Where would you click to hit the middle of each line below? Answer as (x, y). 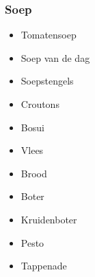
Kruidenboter (49, 219)
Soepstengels (47, 81)
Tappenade (44, 266)
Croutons (40, 104)
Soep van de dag (55, 57)
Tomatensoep (49, 35)
